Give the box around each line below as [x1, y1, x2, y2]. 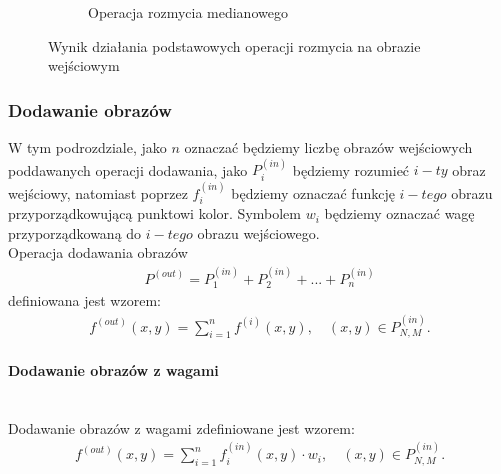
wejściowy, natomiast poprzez [8, 182, 188, 203]
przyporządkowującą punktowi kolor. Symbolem [8, 203, 301, 224]
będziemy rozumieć [292, 159, 410, 180]
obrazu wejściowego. [197, 222, 320, 243]
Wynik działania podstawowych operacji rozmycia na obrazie [48, 35, 421, 56]
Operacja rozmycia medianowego [88, 2, 288, 22]
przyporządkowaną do [8, 222, 142, 243]
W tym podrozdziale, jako [8, 137, 167, 157]
